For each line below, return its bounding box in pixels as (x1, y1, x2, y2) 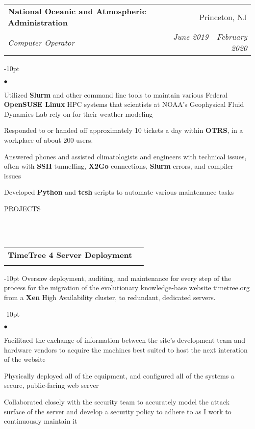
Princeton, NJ (199, 11, 247, 23)
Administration (8, 17, 68, 28)
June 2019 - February (173, 31, 247, 42)
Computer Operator (8, 36, 75, 48)
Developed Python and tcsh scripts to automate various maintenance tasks (4, 187, 234, 197)
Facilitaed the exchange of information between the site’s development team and (4, 335, 245, 345)
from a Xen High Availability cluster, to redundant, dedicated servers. (4, 292, 216, 302)
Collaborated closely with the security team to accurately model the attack (4, 397, 229, 407)
